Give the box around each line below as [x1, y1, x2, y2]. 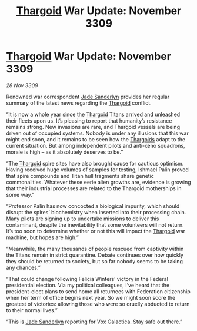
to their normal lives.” [6, 306, 58, 313]
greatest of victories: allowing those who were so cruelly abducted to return [6, 300, 190, 307]
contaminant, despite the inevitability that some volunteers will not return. [6, 221, 184, 228]
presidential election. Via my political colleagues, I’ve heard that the [6, 282, 170, 289]
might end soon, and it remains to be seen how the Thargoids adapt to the [6, 135, 186, 143]
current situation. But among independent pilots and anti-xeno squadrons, [6, 142, 185, 149]
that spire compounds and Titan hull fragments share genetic [6, 172, 155, 179]
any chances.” [6, 264, 41, 271]
